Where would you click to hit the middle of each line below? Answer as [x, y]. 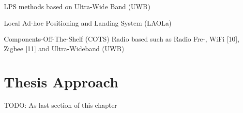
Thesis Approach [61, 81]
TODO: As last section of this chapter [61, 105]
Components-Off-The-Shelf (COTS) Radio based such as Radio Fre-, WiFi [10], [122, 39]
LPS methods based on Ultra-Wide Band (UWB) [77, 6]
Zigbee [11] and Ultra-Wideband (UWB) [64, 48]
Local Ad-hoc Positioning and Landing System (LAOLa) [88, 22]
